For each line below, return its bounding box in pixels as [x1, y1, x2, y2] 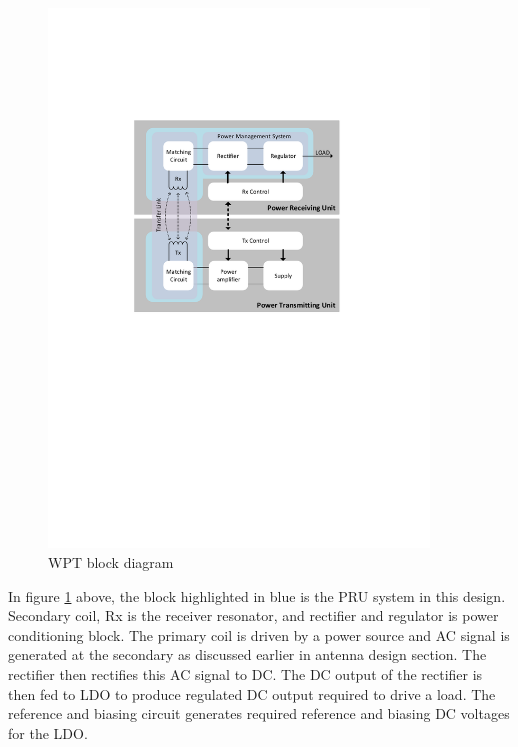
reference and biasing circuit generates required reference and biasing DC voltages [8, 703, 510, 724]
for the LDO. [8, 722, 88, 743]
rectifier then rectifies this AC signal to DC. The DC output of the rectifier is [8, 664, 483, 685]
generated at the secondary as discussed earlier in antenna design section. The [8, 644, 487, 665]
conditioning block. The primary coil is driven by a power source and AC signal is [8, 624, 510, 645]
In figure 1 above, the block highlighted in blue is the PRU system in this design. [8, 585, 506, 606]
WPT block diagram [48, 552, 174, 573]
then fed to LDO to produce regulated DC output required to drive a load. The [8, 683, 496, 704]
